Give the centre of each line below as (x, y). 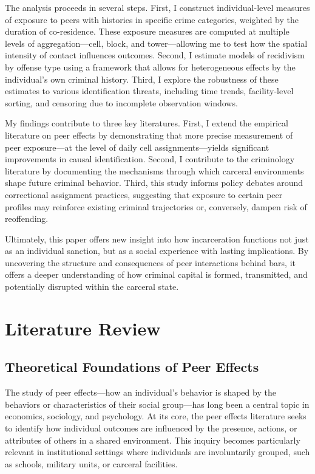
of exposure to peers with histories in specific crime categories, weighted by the (152, 19)
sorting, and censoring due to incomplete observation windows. (121, 102)
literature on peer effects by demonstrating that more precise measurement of (149, 135)
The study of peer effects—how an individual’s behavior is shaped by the (141, 392)
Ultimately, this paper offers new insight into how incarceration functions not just (157, 239)
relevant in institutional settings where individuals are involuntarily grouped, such (157, 452)
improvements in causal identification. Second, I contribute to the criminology (150, 159)
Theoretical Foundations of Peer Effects (132, 367)
